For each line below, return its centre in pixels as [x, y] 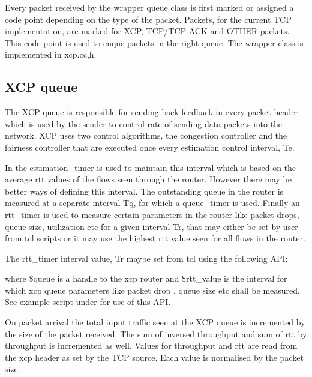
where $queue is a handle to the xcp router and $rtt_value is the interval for [146, 278]
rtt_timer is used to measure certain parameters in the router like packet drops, [152, 214]
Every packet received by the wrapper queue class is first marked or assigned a [149, 7]
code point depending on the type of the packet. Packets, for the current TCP [148, 19]
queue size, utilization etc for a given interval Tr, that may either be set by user [151, 226]
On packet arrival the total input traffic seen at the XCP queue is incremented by [155, 322]
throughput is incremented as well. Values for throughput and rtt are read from [151, 345]
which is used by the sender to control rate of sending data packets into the [144, 123]
